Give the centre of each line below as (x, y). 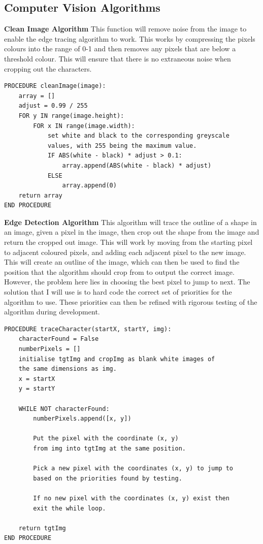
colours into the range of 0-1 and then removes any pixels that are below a (120, 49)
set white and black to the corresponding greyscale (138, 136)
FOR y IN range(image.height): (71, 116)
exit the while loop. (70, 508)
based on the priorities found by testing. (108, 478)
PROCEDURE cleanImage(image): (55, 86)
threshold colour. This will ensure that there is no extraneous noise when (118, 58)
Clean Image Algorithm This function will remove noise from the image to (125, 29)
